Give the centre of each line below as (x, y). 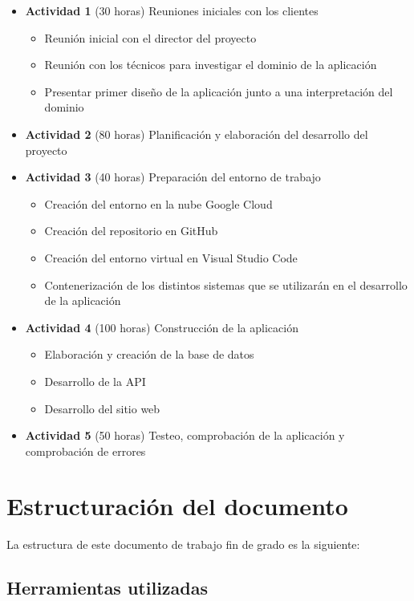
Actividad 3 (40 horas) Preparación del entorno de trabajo (173, 177)
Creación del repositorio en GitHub (131, 231)
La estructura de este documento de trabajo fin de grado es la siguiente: (183, 544)
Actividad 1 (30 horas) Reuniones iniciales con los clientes (172, 10)
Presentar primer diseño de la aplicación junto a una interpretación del (219, 91)
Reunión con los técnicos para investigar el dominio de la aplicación (211, 65)
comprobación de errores (85, 451)
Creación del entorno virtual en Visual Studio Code (171, 257)
